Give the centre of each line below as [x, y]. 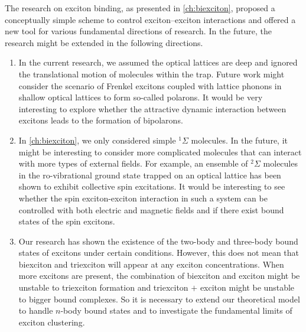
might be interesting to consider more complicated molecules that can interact [160, 152]
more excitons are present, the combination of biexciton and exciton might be [159, 276]
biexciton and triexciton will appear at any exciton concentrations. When [151, 264]
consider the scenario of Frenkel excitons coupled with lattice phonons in [150, 85]
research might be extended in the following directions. [104, 42]
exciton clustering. [52, 322]
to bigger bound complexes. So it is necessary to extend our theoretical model [159, 299]
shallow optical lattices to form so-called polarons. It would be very [141, 97]
